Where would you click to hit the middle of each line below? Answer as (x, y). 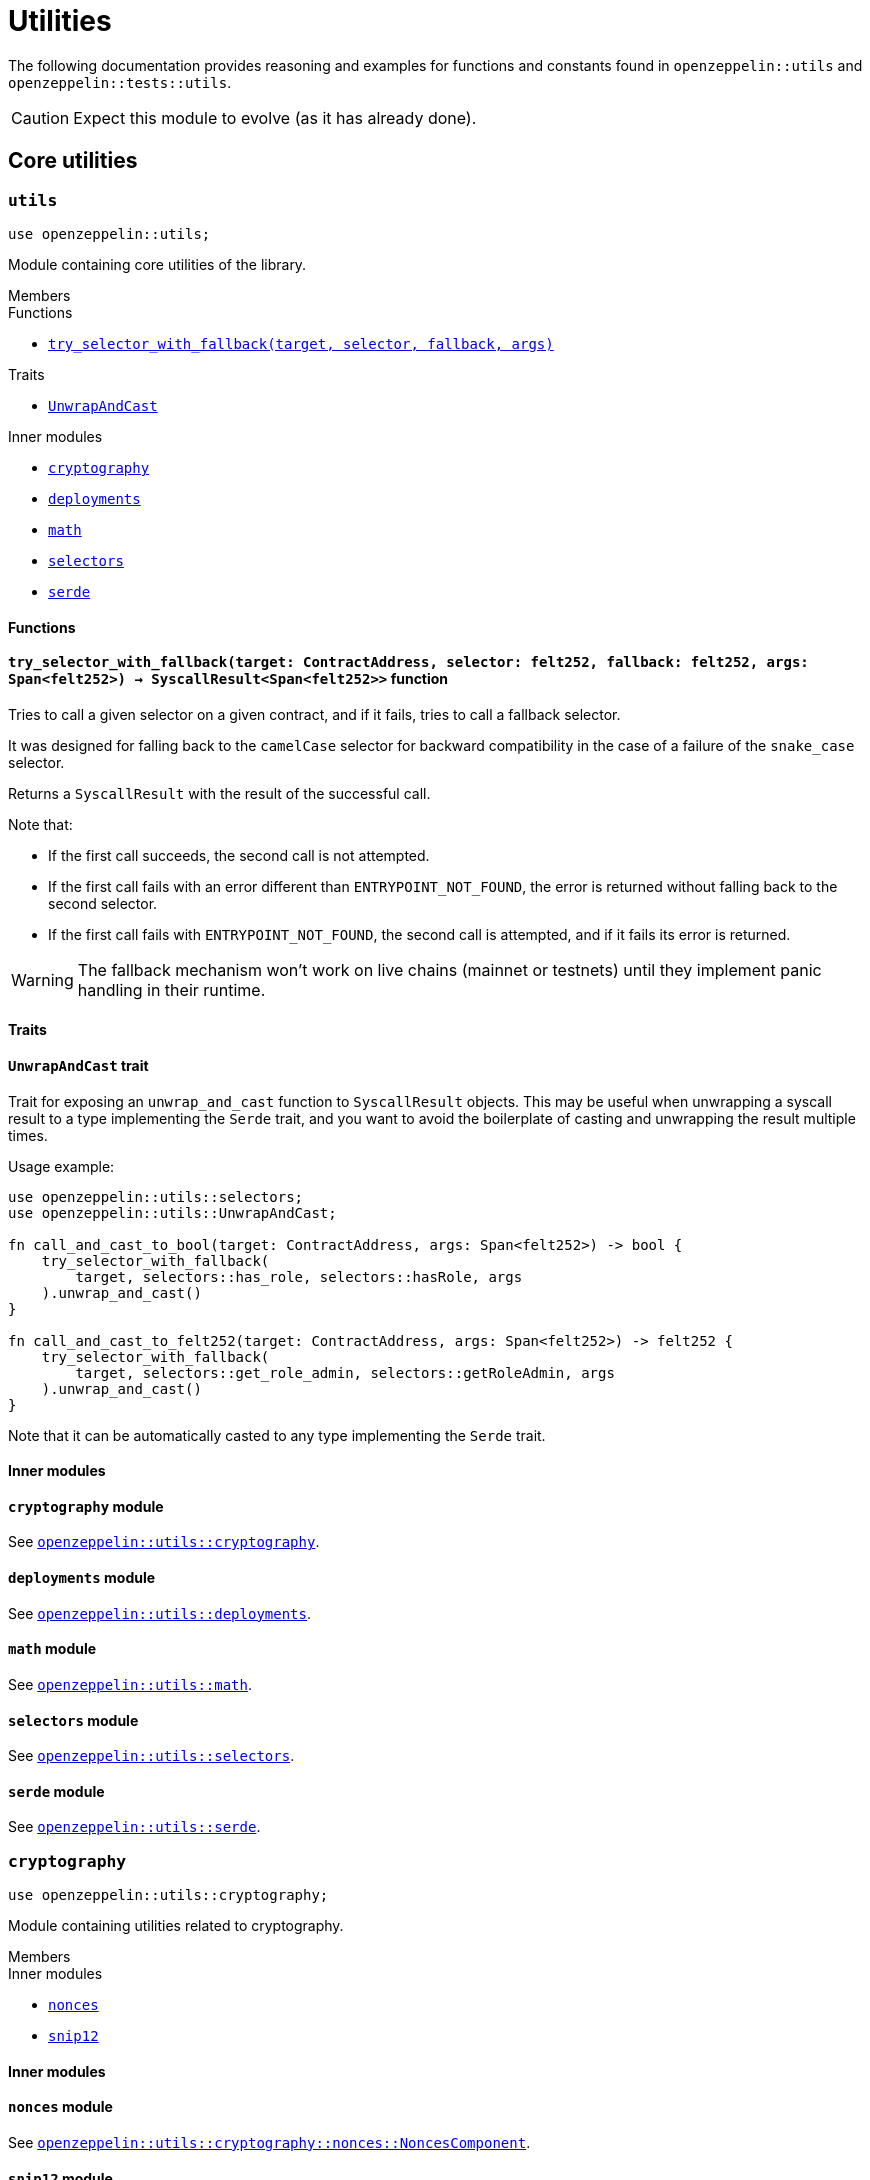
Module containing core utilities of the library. (157, 264)
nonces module (60, 2107)
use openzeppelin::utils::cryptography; (168, 1895)
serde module (56, 1791)
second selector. (103, 903)
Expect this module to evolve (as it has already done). (275, 117)
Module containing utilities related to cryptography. (176, 1926)
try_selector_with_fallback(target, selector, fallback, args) (301, 343)
